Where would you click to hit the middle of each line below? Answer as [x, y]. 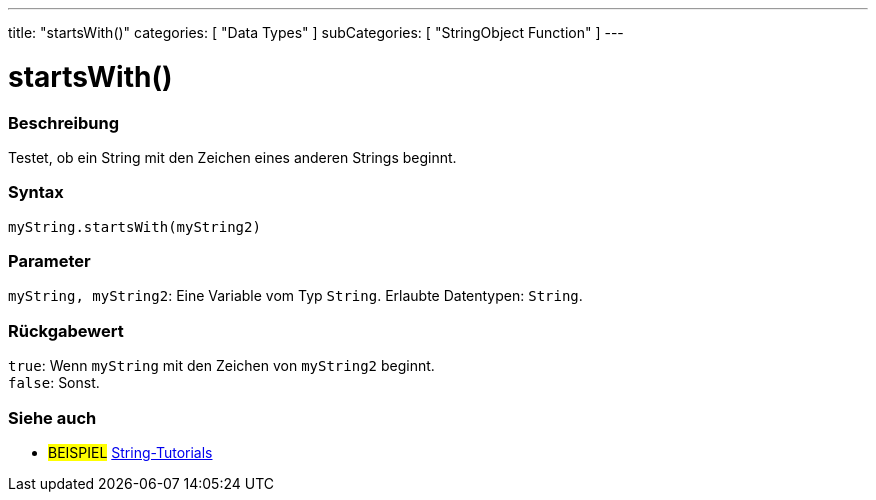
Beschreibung [64, 122]
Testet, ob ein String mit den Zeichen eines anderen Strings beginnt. [232, 157]
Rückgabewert [66, 330]
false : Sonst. [54, 383]
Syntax [36, 192]
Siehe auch [52, 417]
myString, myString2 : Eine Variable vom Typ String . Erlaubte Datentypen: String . [295, 296]
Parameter [49, 261]
